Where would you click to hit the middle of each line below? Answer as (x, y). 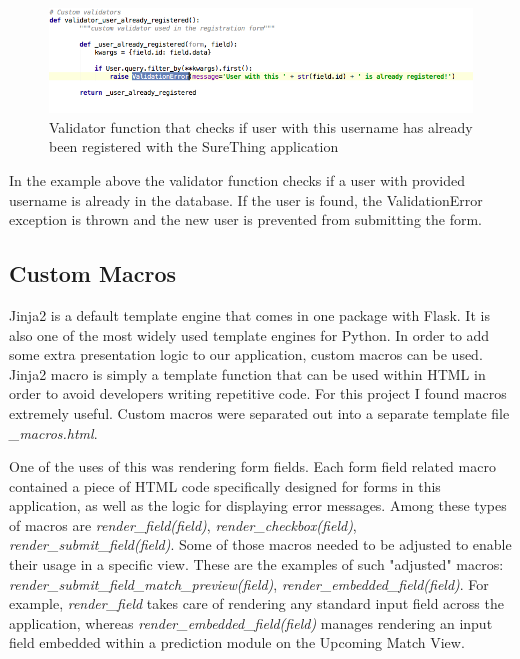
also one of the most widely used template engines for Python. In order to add (249, 334)
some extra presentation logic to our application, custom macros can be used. (246, 354)
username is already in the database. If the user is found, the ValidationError (246, 199)
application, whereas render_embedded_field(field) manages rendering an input (251, 622)
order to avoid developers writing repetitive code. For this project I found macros (258, 393)
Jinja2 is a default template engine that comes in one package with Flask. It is (249, 314)
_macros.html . (53, 432)
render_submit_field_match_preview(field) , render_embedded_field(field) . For (249, 583)
